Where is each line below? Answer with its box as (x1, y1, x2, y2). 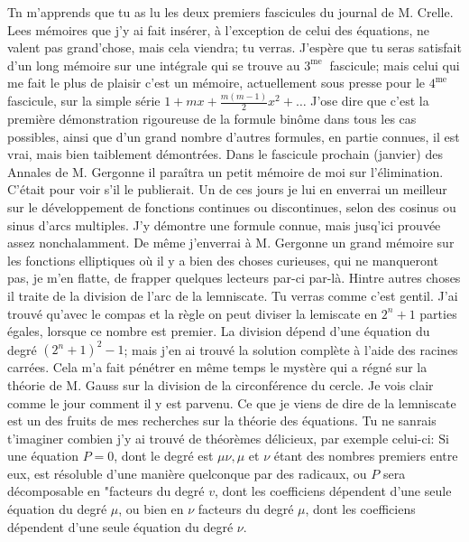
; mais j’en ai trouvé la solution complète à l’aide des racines (124, 340, 458, 359)
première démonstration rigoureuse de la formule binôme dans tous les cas (7, 109, 417, 128)
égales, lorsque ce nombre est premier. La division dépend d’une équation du (7, 322, 430, 341)
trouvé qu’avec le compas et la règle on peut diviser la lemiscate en (7, 304, 378, 322)
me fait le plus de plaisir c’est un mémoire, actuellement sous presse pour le (7, 73, 426, 92)
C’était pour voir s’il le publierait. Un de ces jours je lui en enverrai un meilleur (7, 180, 447, 199)
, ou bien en (118, 500, 184, 519)
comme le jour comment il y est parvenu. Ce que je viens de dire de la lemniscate (7, 393, 456, 412)
